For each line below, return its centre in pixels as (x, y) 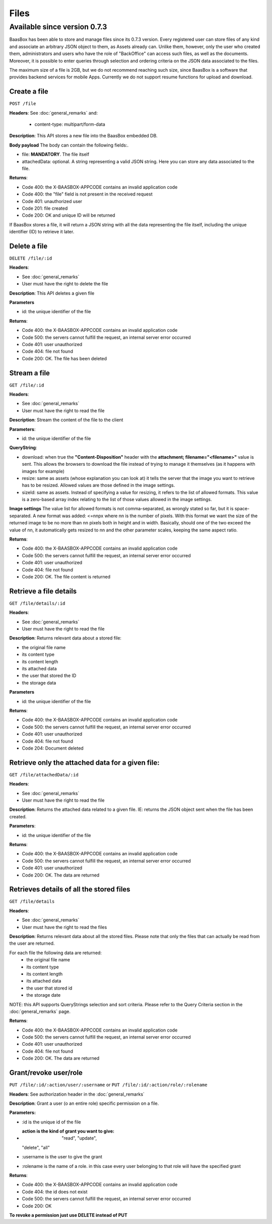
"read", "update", (79, 1138)
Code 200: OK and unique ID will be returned (69, 215)
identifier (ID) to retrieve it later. (42, 232)
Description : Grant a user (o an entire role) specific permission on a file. (84, 1103)
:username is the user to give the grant (62, 1157)
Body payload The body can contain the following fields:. (69, 145)
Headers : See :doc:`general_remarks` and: (54, 113)
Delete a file (28, 246)
